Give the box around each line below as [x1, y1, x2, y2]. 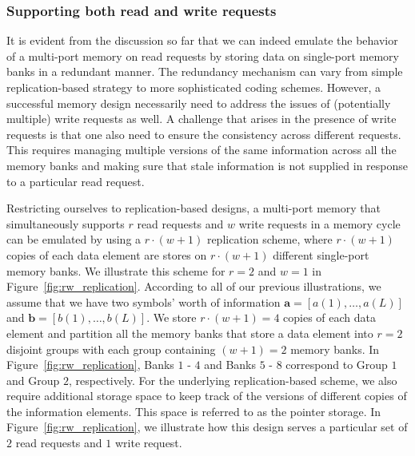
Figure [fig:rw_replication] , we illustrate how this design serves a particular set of [6, 418, 408, 435]
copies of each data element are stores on [6, 246, 207, 263]
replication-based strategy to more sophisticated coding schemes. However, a [6, 79, 381, 95]
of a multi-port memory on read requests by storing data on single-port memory [6, 47, 399, 64]
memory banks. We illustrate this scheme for [6, 262, 225, 279]
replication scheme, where [206, 231, 333, 248]
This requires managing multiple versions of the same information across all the [6, 141, 397, 158]
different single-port [273, 246, 369, 263]
